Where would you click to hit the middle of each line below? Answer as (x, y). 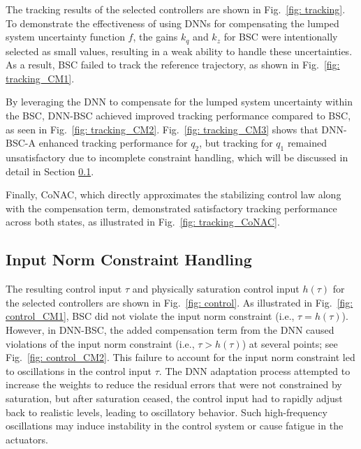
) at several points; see (290, 343)
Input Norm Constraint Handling (129, 259)
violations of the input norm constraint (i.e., (100, 343)
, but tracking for (236, 143)
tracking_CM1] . (40, 78)
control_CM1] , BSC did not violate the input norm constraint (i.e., (150, 316)
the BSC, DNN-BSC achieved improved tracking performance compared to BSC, (178, 116)
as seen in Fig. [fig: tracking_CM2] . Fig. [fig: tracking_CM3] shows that (162, 129)
